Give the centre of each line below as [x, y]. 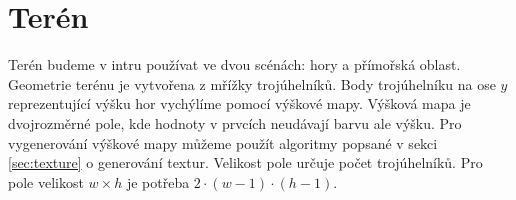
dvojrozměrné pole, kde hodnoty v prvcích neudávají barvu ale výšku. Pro [235, 122]
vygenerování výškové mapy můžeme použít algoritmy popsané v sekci [223, 142]
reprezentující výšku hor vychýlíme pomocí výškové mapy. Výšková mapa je [239, 103]
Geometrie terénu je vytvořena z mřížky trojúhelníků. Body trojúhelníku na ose [252, 83]
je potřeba [158, 181]
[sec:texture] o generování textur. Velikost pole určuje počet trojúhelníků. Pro [245, 162]
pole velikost [46, 181]
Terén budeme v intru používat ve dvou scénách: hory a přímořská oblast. [234, 64]
